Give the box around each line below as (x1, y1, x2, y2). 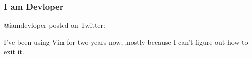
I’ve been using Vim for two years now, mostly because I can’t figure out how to (4, 36, 248, 47)
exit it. (4, 46, 24, 57)
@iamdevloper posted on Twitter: (4, 20, 105, 30)
